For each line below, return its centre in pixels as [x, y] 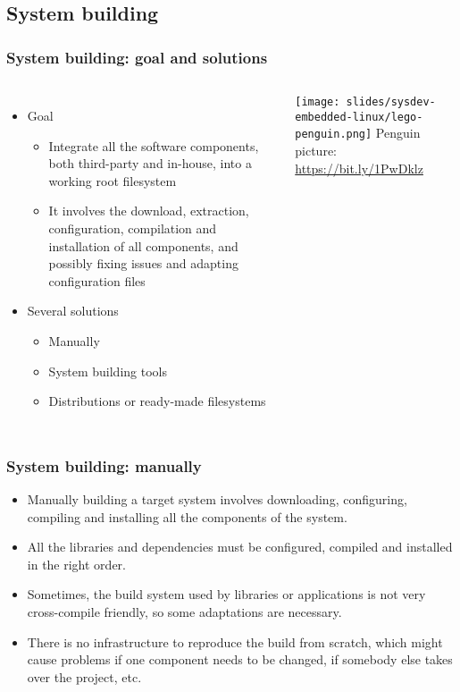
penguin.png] [334, 135]
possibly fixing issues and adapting [143, 263]
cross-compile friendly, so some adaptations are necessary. [184, 611]
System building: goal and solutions [137, 57]
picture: [316, 150]
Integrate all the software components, [154, 145]
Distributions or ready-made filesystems [157, 401]
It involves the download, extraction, [149, 211]
